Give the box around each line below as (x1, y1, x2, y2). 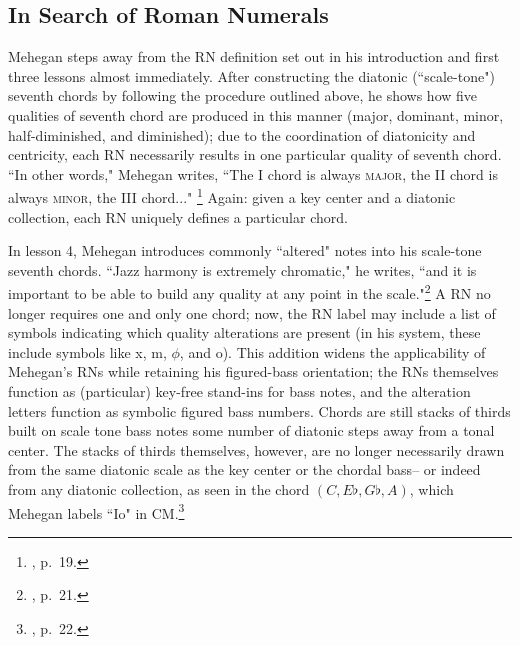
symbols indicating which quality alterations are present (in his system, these (8, 322, 481, 343)
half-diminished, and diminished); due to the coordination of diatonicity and (8, 124, 476, 145)
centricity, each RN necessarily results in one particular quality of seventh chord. (8, 144, 502, 165)
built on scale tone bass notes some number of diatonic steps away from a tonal (8, 420, 495, 441)
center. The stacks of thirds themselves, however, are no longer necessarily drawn (8, 439, 505, 460)
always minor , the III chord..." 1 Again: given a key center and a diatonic (8, 184, 456, 208)
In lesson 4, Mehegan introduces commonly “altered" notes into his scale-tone (8, 240, 482, 261)
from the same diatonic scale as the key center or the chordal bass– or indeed (8, 459, 481, 480)
